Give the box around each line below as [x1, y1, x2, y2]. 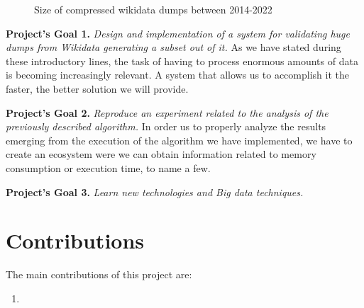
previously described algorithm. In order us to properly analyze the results [6, 119, 326, 134]
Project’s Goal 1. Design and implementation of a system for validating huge [6, 25, 351, 40]
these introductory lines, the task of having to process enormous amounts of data [6, 53, 358, 68]
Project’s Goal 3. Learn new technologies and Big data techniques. [6, 184, 304, 199]
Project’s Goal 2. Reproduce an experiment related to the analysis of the [6, 105, 329, 120]
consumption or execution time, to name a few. [6, 160, 211, 175]
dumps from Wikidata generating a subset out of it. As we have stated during [6, 40, 341, 55]
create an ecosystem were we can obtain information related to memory [6, 147, 316, 161]
